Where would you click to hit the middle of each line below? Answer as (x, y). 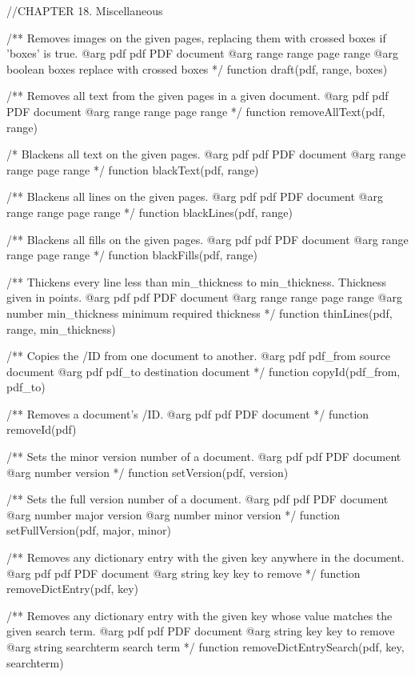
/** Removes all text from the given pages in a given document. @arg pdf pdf (198, 96)
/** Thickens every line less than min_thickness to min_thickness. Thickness (197, 281)
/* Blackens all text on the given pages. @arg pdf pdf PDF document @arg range (206, 154)
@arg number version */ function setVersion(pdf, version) (148, 472)
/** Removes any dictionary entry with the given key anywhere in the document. (206, 557)
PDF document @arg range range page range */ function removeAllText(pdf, (196, 111)
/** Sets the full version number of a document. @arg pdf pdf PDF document (198, 499)
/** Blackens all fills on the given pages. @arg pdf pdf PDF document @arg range (207, 239)
